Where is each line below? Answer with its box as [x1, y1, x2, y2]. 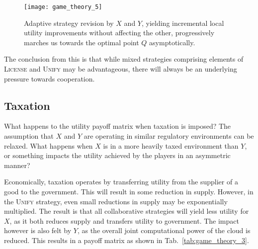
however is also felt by [4, 225, 72, 236]
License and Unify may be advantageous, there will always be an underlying [4, 64, 237, 74]
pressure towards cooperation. [4, 73, 95, 83]
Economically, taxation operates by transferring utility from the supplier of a [4, 176, 238, 187]
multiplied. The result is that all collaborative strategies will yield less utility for [4, 206, 249, 216]
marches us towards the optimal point [24, 37, 139, 47]
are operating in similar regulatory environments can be [84, 131, 254, 141]
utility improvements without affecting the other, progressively [24, 27, 215, 38]
